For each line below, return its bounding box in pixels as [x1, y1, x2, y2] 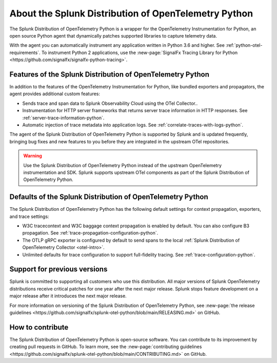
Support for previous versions [9, 265, 108, 274]
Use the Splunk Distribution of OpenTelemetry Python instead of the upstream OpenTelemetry [23, 162, 222, 168]
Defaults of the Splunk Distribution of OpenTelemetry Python [9, 193, 208, 202]
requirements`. [9, 49, 41, 56]
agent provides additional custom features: [9, 90, 100, 97]
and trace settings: [9, 213, 49, 220]
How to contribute [9, 323, 69, 332]
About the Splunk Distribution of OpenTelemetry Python [9, 8, 253, 19]
